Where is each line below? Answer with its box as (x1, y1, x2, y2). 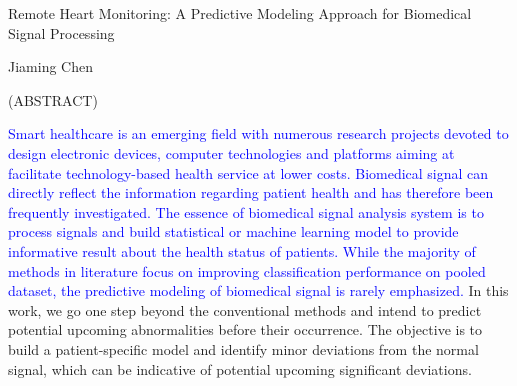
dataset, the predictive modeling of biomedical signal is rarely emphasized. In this (8, 280, 509, 301)
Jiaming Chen (8, 56, 93, 77)
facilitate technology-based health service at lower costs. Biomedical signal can (8, 162, 489, 183)
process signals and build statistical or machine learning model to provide (8, 221, 459, 242)
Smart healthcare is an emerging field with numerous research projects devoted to (8, 123, 509, 144)
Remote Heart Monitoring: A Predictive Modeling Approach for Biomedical (8, 3, 472, 23)
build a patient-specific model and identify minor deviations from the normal (8, 338, 479, 359)
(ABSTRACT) (8, 89, 98, 110)
